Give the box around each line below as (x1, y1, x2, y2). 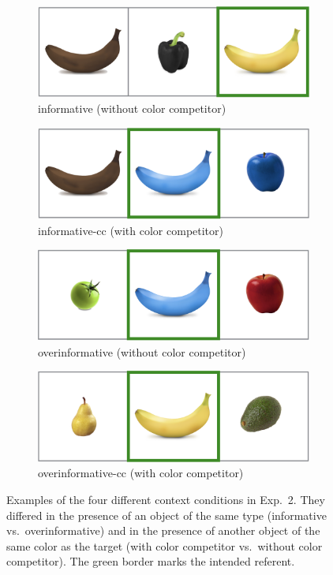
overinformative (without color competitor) (38, 343, 246, 360)
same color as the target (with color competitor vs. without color (6, 537, 323, 554)
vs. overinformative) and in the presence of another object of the (6, 522, 320, 539)
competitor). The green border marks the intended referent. (6, 553, 295, 569)
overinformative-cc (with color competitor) (38, 465, 244, 481)
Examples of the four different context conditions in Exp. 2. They (6, 491, 325, 507)
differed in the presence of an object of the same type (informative (6, 506, 327, 523)
